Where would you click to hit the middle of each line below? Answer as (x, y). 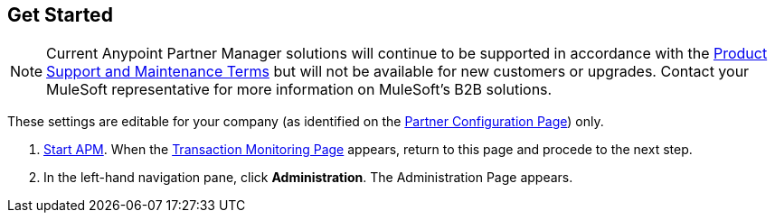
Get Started (60, 15)
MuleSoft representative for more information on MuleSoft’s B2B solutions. (299, 90)
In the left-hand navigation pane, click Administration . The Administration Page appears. (308, 178)
